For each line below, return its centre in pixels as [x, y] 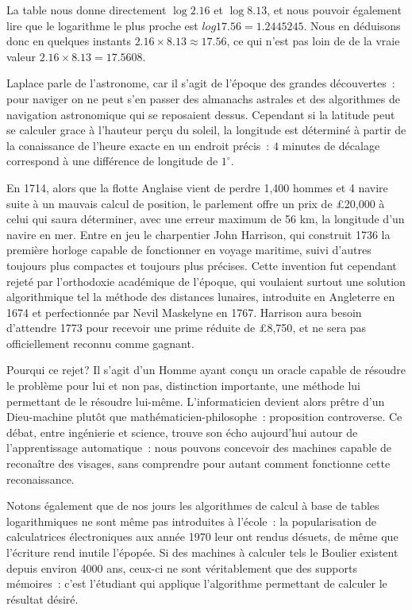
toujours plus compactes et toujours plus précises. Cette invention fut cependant [202, 265]
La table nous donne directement [87, 10]
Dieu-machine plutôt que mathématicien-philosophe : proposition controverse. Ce [204, 417]
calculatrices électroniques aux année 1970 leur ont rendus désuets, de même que [202, 537]
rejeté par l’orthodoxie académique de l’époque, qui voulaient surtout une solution [206, 281]
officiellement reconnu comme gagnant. [100, 343]
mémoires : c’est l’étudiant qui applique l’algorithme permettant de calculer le [197, 583]
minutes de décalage [331, 145]
